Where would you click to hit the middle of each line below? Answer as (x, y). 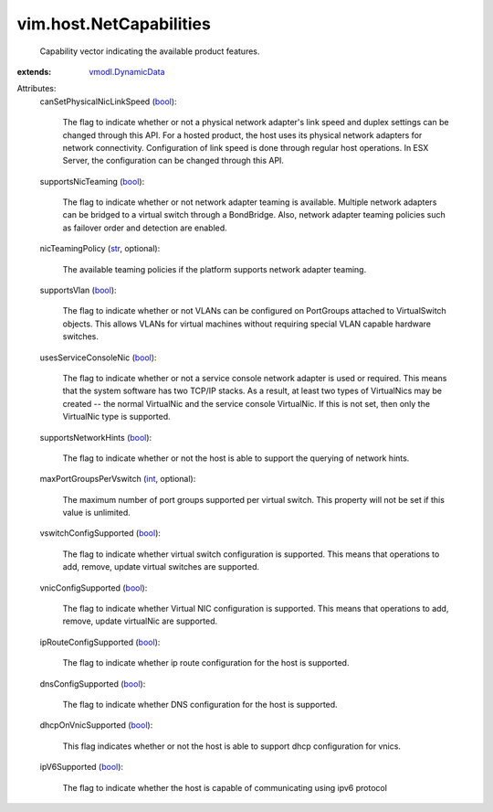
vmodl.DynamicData (127, 71)
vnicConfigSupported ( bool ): (94, 588)
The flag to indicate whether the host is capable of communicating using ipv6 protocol (225, 787)
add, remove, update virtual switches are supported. (161, 567)
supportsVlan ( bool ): (79, 290)
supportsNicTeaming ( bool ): (92, 181)
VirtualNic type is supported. (116, 417)
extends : (34, 71)
